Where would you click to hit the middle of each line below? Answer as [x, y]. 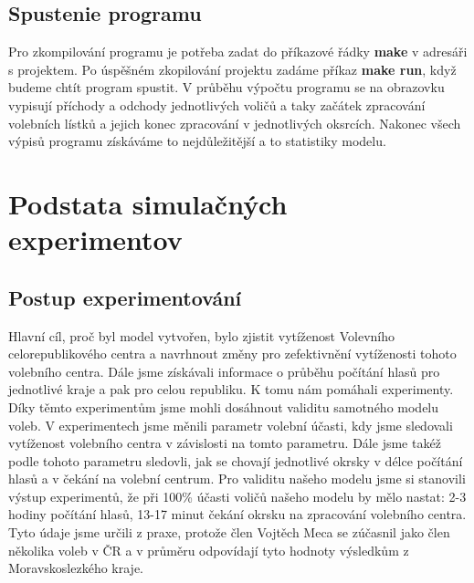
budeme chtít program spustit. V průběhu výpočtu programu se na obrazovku [226, 87]
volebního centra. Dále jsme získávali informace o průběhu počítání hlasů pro [224, 371]
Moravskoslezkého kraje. [76, 568]
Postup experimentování [125, 297]
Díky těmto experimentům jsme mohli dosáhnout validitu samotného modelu [224, 406]
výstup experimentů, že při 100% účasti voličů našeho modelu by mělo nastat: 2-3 [237, 496]
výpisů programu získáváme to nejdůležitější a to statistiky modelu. [197, 141]
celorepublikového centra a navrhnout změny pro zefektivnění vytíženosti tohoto [232, 354]
